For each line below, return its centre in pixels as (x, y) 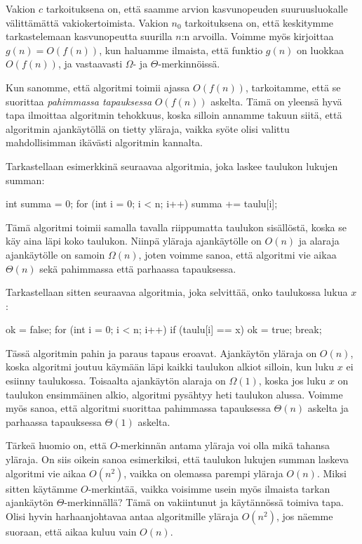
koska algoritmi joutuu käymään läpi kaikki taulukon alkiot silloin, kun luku (170, 367)
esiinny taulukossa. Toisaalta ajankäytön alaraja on (116, 381)
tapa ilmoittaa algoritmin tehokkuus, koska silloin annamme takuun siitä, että (174, 115)
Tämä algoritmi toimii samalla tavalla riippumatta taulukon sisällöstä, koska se (176, 227)
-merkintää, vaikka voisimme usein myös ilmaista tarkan (209, 488)
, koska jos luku (292, 381)
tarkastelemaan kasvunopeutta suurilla (89, 36)
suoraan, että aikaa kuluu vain (71, 531)
